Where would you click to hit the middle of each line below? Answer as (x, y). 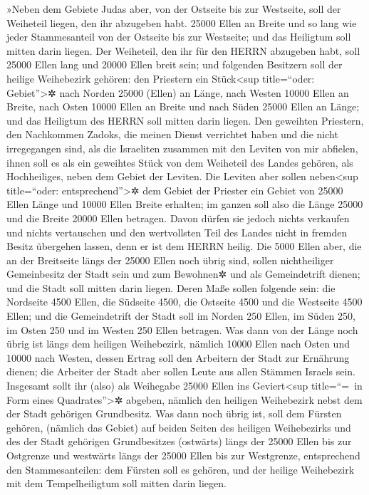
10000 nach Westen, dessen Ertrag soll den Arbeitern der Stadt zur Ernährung (178, 357)
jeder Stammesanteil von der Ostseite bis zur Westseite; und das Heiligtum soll (179, 37)
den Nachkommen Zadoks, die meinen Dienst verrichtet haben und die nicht (172, 134)
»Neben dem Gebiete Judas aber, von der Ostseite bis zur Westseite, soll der (174, 9)
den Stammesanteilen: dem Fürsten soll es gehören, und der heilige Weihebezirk (181, 469)
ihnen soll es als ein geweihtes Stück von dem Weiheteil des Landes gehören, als (180, 162)
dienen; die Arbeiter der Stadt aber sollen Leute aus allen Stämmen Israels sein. (181, 371)
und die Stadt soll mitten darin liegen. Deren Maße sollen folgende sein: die (171, 287)
